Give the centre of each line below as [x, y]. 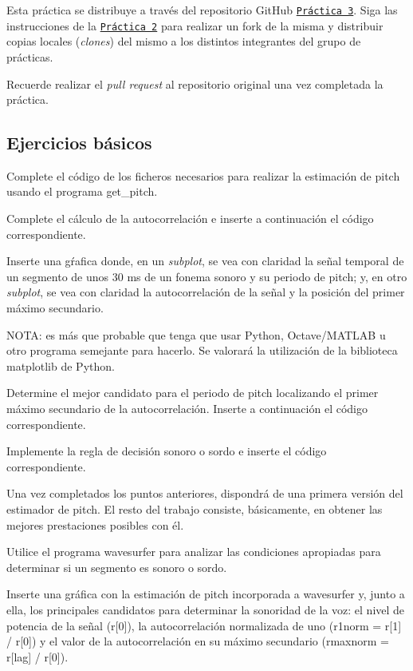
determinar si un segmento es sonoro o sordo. [117, 567]
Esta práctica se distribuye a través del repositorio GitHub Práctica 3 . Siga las [202, 10]
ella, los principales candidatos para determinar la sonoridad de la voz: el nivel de [206, 609]
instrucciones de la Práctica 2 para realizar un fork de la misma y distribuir [195, 25]
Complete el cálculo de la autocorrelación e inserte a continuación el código [190, 218]
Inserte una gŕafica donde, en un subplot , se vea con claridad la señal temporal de [205, 261]
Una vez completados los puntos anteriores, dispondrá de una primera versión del [205, 493]
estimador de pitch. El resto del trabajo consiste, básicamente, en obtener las [195, 508]
